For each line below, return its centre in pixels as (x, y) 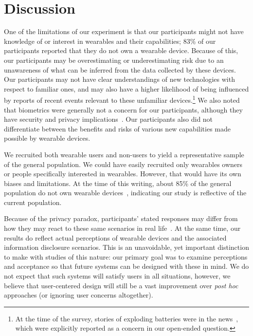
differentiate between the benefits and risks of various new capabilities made (117, 128)
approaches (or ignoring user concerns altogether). (79, 295)
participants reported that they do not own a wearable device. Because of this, (121, 50)
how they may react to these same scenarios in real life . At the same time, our (122, 228)
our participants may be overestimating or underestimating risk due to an (114, 60)
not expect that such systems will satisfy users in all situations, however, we (117, 276)
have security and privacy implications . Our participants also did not (108, 119)
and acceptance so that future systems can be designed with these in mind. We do (126, 266)
